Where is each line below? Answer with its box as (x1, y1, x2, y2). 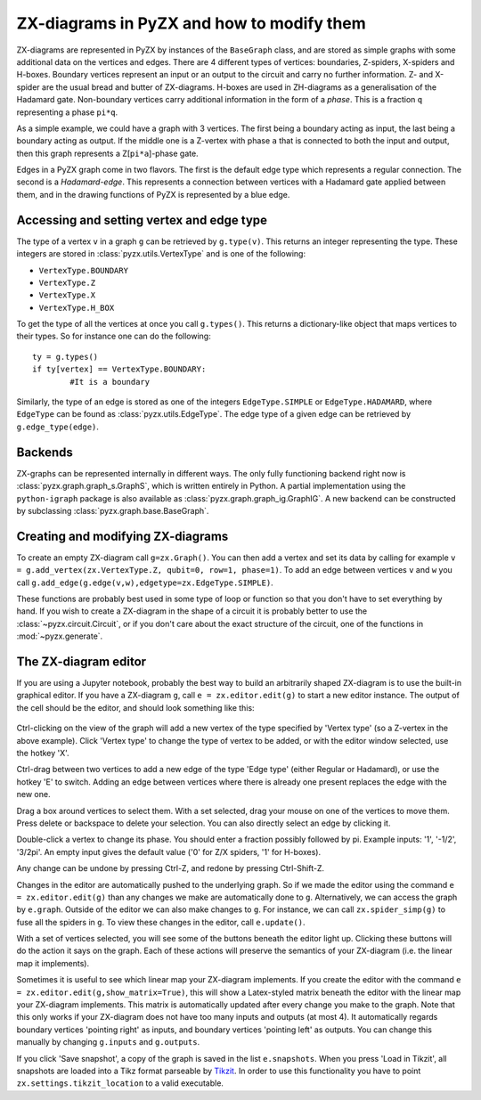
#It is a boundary (69, 377, 151, 387)
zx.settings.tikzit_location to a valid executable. (16, 1078, 224, 1088)
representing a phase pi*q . (16, 107, 118, 118)
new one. (16, 789, 51, 800)
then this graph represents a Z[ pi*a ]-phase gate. (16, 148, 200, 159)
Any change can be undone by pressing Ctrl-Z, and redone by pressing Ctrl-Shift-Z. (16, 863, 325, 874)
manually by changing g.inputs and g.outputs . (16, 1037, 200, 1047)
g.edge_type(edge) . (16, 421, 100, 432)
